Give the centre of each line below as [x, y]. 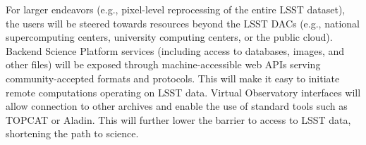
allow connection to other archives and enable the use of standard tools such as [177, 106]
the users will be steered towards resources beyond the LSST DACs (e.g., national [183, 23]
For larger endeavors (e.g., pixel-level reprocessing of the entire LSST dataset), [176, 9]
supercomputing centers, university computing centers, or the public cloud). [169, 37]
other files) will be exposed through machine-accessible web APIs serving [163, 64]
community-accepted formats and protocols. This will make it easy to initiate [173, 78]
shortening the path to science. [72, 133]
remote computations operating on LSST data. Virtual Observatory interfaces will [183, 92]
